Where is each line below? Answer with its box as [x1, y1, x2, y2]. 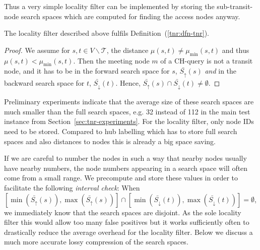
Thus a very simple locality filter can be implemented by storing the [4, 1, 215, 11]
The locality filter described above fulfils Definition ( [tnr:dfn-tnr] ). [4, 28, 209, 38]
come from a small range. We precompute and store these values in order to [4, 172, 238, 183]
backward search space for [4, 77, 85, 88]
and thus [222, 44, 249, 55]
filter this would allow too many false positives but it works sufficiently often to [4, 217, 249, 227]
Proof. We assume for [4, 44, 70, 55]
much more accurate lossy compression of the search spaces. [4, 236, 188, 247]
